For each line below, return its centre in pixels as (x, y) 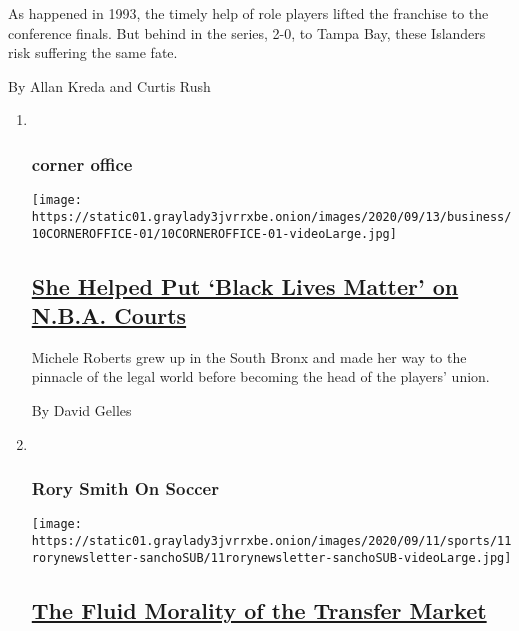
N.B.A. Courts (109, 314)
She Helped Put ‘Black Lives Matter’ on (245, 285)
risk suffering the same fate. (93, 52)
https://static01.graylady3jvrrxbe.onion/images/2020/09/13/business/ (271, 216)
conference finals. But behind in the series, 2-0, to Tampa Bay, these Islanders (247, 32)
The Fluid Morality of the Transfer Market (259, 609)
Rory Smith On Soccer (125, 488)
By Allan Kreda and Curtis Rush (109, 85)
